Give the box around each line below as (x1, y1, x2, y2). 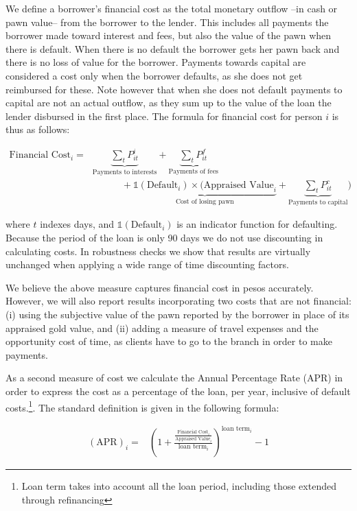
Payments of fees (168, 168, 218, 176)
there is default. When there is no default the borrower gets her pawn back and (5, 41, 340, 56)
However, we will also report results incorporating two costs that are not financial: (5, 294, 352, 308)
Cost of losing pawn (176, 198, 234, 205)
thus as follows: (5, 122, 70, 136)
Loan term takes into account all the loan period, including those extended (21, 479, 336, 493)
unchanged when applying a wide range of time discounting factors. (5, 257, 289, 272)
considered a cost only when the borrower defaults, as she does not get (5, 68, 303, 82)
